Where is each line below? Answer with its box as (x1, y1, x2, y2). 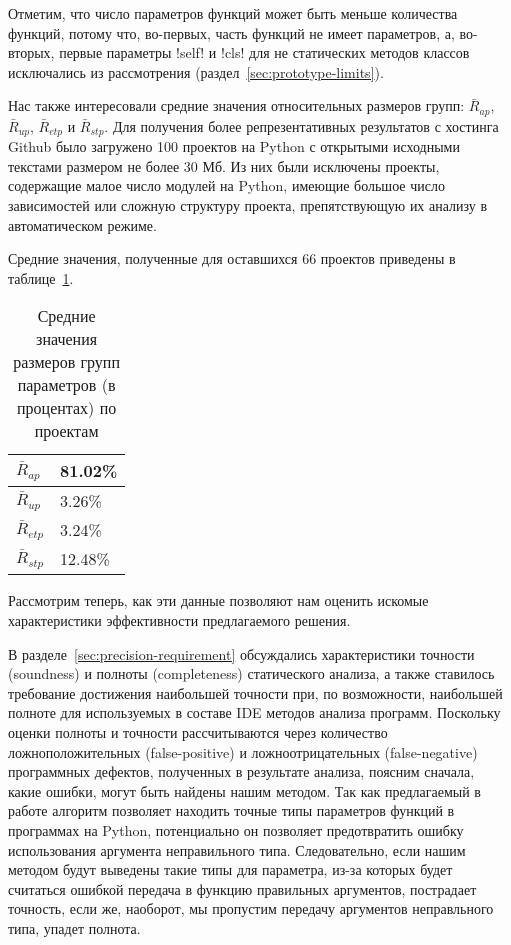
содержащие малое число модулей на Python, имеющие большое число (8, 175, 445, 196)
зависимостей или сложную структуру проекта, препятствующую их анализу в (8, 195, 488, 216)
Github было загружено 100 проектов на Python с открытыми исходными (8, 136, 460, 157)
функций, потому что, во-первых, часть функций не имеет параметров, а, (8, 22, 455, 43)
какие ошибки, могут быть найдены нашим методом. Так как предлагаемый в (8, 780, 481, 801)
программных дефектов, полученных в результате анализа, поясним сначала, (8, 761, 475, 782)
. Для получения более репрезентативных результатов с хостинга (104, 115, 499, 136)
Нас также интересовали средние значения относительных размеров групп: (8, 95, 465, 116)
